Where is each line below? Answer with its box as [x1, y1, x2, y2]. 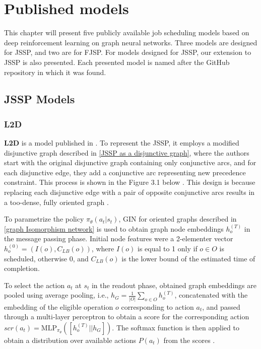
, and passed [202, 301, 240, 312]
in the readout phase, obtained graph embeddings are [91, 280, 256, 290]
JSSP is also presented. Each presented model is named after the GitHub [4, 56, 230, 67]
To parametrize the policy [4, 214, 84, 224]
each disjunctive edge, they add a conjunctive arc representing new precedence [4, 167, 246, 177]
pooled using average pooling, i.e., [4, 290, 109, 300]
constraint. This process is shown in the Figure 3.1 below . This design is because [4, 177, 255, 187]
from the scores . [163, 334, 215, 345]
